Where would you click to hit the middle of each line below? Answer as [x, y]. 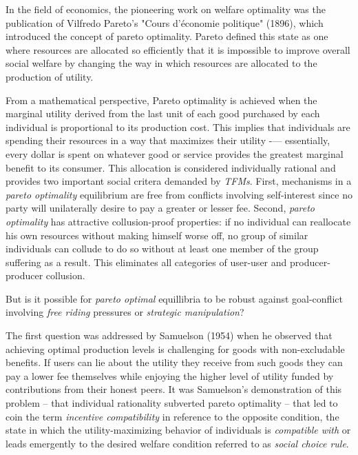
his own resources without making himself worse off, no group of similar [157, 235]
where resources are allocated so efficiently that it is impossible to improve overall [178, 49]
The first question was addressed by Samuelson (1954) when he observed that [169, 335]
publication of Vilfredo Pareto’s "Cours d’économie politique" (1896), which [165, 22]
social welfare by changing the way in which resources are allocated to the [161, 63]
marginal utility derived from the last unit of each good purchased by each [163, 113]
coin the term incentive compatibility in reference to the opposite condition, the [172, 416]
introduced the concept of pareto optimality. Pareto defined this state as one [167, 36]
